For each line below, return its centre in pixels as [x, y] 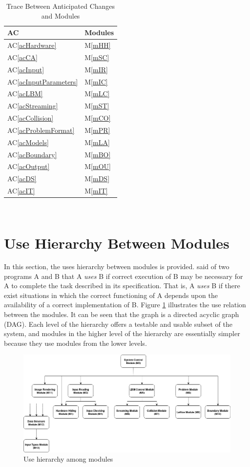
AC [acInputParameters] [43, 81]
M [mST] [97, 106]
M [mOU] [98, 166]
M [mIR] [96, 69]
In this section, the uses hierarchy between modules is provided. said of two [117, 266]
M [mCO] [98, 118]
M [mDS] [97, 179]
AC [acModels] [28, 142]
